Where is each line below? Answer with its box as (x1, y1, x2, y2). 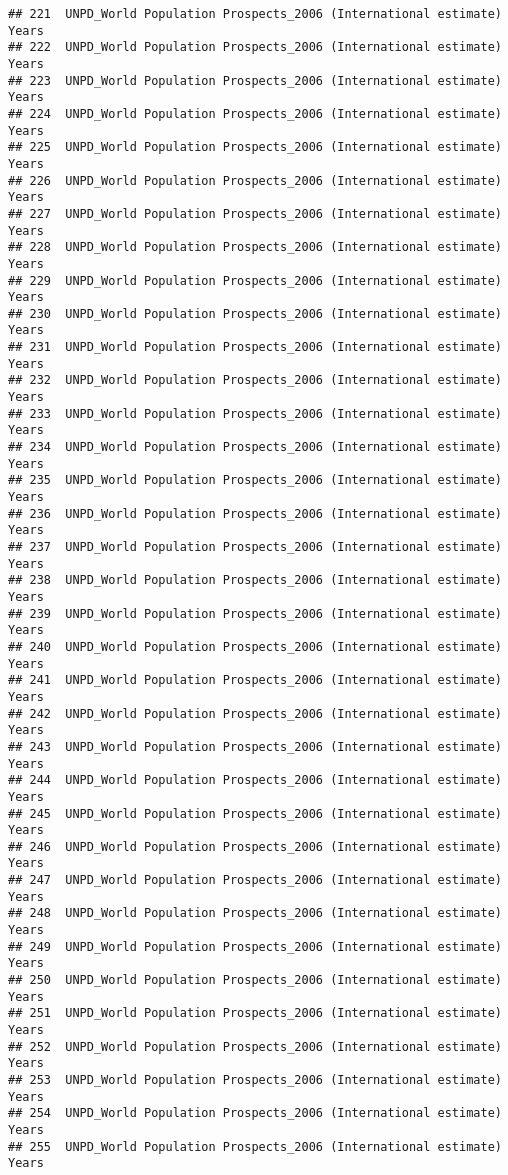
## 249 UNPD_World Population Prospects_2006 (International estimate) (8, 939, 502, 954)
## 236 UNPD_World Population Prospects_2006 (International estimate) (8, 506, 502, 521)
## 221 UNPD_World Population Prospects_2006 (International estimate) (8, 7, 502, 21)
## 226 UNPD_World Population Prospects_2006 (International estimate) (8, 173, 502, 188)
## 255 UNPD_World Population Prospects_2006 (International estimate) (8, 1139, 502, 1154)
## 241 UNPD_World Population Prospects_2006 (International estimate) (8, 673, 502, 688)
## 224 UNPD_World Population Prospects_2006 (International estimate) (8, 106, 502, 121)
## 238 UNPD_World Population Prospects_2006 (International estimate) (8, 573, 502, 588)
